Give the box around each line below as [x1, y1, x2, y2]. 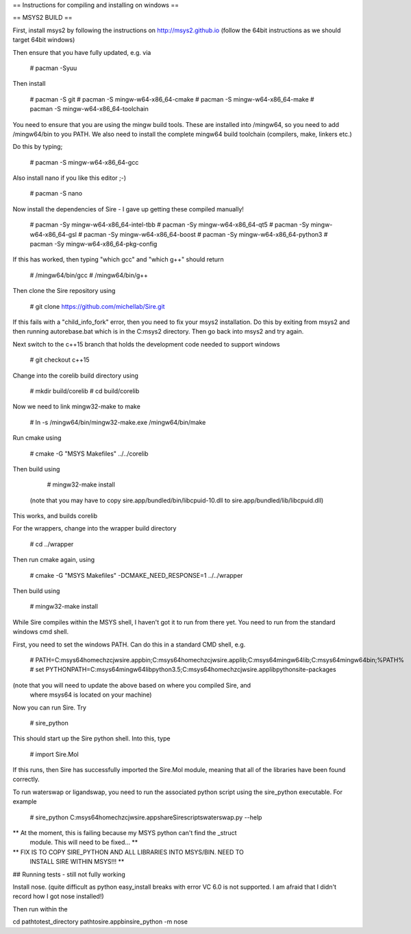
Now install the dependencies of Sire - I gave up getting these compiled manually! [12, 205, 245, 213]
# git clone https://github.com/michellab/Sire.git [29, 302, 165, 310]
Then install [12, 80, 46, 88]
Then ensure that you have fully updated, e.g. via [12, 48, 151, 56]
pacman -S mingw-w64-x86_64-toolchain [29, 105, 149, 113]
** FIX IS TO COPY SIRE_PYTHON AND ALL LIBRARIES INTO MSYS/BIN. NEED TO [12, 848, 245, 856]
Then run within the [12, 904, 68, 913]
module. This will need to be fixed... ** [29, 838, 138, 847]
